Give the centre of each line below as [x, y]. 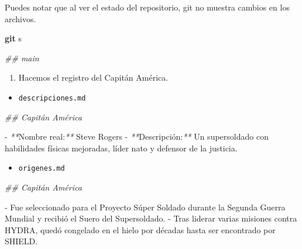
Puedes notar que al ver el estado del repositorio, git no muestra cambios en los [147, 7]
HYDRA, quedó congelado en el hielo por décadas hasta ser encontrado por [140, 229]
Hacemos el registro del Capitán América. [93, 77]
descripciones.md [52, 98]
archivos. [20, 18]
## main [22, 58]
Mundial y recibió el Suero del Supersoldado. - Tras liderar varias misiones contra [151, 218]
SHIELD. [21, 241]
